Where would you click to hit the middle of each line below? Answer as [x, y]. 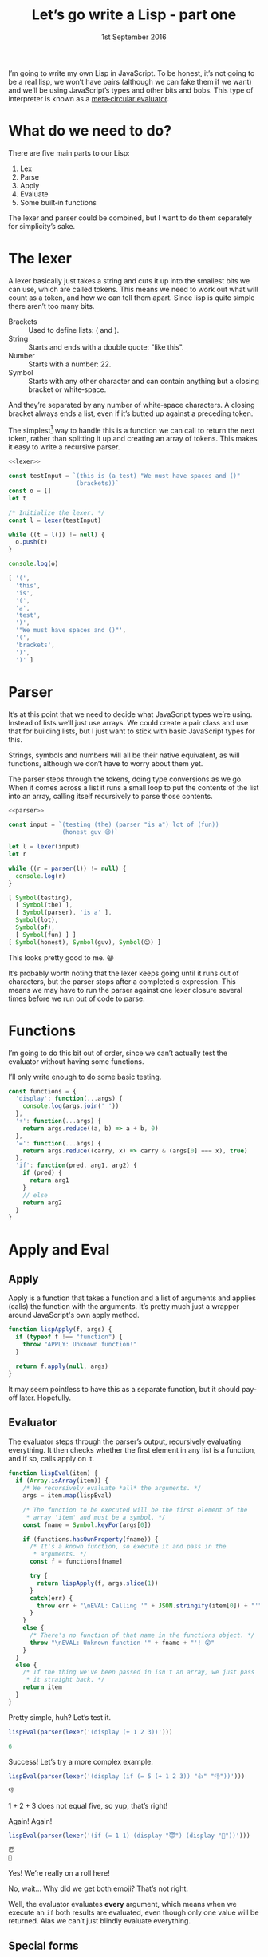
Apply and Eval [59, 1249]
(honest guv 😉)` [90, 832]
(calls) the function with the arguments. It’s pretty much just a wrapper [124, 1307]
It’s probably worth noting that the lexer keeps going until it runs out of [124, 973]
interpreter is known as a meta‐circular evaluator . [89, 98]
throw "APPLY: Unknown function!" [80, 1345]
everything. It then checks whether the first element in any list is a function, [132, 1450]
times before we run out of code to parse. [77, 998]
